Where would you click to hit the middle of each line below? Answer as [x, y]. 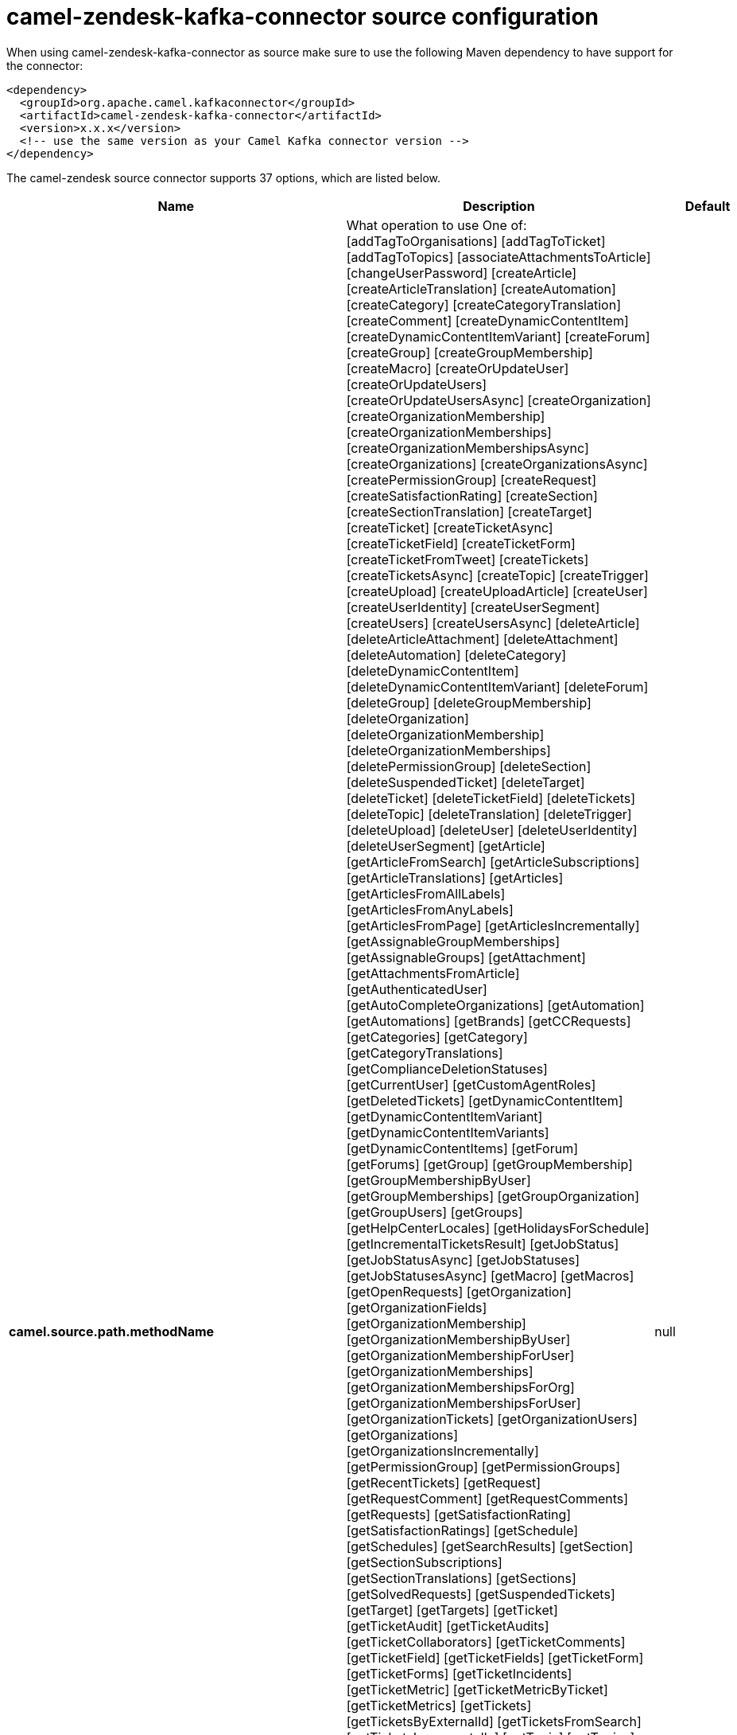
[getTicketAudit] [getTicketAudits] [448, 1626]
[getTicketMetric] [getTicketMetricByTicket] [477, 1689]
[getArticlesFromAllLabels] [426, 893]
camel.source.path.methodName [112, 1331]
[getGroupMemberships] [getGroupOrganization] [493, 1196]
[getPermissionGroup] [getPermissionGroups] [483, 1466]
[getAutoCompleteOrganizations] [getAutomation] [495, 1005]
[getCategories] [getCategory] [437, 1037]
